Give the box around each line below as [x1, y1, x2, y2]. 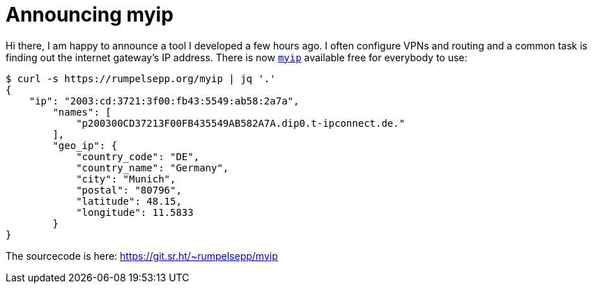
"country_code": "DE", [76, 150, 200, 162]
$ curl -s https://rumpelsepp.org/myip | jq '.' [6, 72, 276, 84]
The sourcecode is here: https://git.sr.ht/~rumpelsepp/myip [6, 249, 278, 262]
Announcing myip [6, 3, 174, 26]
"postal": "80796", [76, 184, 182, 196]
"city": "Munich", [76, 173, 176, 185]
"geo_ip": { [52, 139, 118, 151]
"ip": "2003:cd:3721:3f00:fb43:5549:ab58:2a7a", [29, 95, 300, 107]
